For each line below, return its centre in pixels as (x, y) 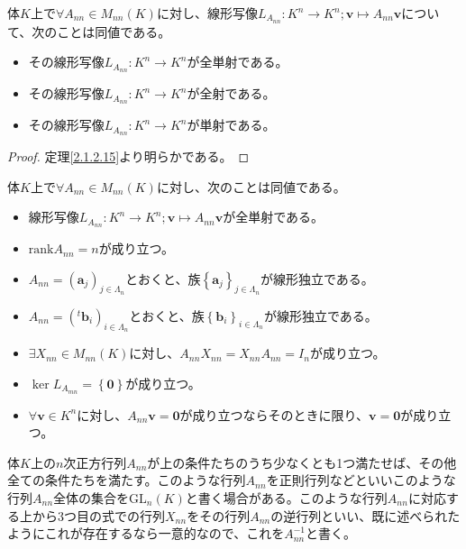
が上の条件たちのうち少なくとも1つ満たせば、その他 (302, 462)
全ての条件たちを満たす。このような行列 (127, 480)
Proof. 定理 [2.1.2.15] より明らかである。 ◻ (128, 156)
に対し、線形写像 (207, 13)
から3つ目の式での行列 (98, 515)
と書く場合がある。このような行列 (286, 497)
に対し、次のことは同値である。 (251, 186)
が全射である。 (231, 93)
